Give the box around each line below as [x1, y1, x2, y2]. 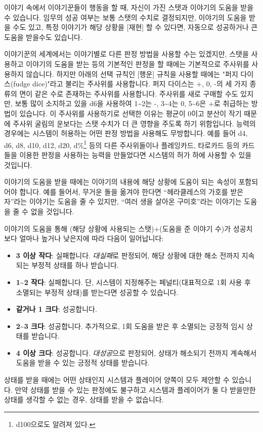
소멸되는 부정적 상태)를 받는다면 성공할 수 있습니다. [16, 286, 179, 297]
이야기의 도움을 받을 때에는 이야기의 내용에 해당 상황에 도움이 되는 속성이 [4, 176, 236, 187]
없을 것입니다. [30, 206, 74, 216]
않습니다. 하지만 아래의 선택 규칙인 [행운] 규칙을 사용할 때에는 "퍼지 [26, 68, 238, 79]
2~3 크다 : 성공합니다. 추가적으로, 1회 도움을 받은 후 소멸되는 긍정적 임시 [16, 320, 244, 331]
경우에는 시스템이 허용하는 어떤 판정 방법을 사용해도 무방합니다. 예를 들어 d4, [4, 128, 248, 138]
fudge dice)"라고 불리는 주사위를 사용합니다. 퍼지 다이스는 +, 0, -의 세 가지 [13, 78, 247, 89]
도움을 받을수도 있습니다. [4, 31, 82, 42]
